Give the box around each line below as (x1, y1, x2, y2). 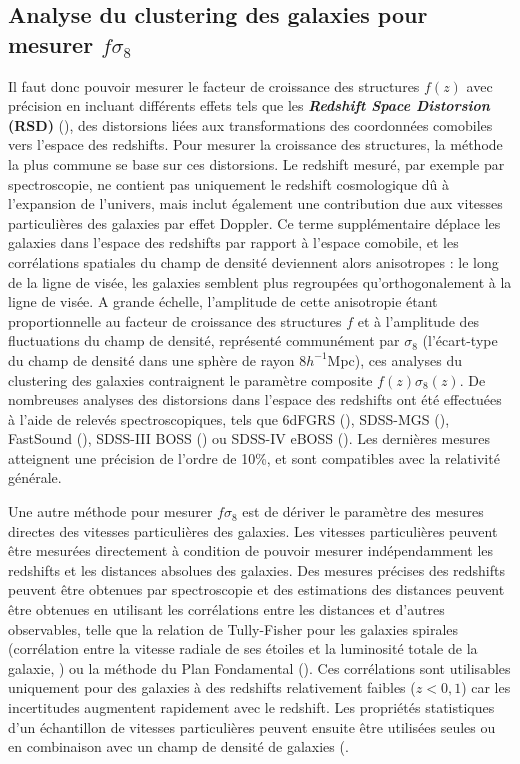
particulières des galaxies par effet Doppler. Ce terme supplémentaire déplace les (8, 212, 501, 233)
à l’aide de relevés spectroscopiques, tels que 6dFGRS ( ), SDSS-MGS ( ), (8, 408, 450, 429)
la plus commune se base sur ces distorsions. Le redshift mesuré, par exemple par (8, 153, 505, 174)
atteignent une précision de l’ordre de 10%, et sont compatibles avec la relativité (8, 447, 500, 468)
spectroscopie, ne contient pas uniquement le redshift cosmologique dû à (8, 173, 450, 194)
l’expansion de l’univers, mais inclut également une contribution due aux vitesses (8, 193, 503, 214)
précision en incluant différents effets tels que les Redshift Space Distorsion (8, 95, 490, 116)
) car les (461, 677, 511, 698)
